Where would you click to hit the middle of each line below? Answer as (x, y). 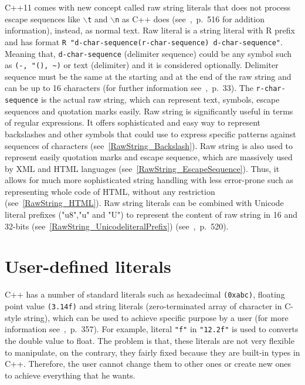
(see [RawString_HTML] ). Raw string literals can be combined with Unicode (144, 203)
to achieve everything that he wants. (70, 375)
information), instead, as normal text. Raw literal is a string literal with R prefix (150, 30)
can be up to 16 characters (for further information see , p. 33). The (129, 88)
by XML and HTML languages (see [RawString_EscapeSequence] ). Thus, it (142, 168)
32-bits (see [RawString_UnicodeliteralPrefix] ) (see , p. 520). (117, 226)
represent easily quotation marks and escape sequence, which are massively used (149, 157)
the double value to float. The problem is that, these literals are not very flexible (150, 340)
